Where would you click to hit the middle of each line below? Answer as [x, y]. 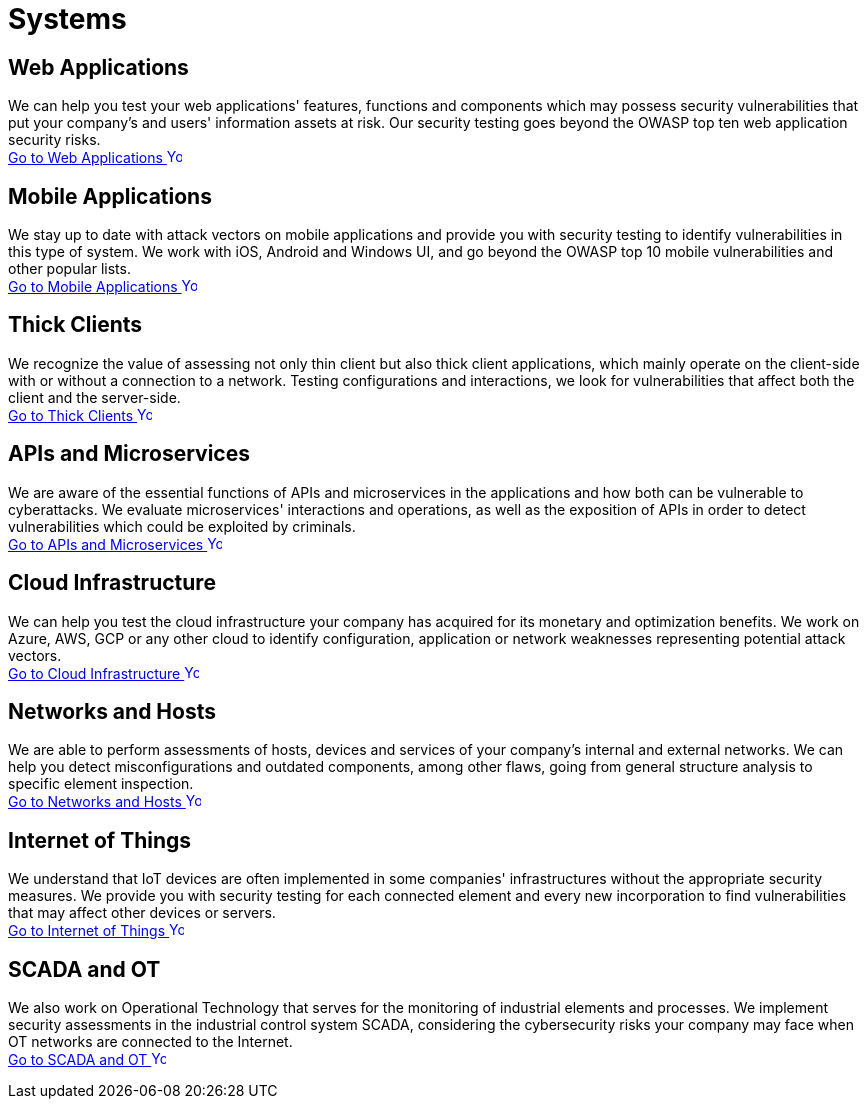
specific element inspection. [101, 784]
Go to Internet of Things [87, 931]
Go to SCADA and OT [78, 1060]
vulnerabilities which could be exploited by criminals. [182, 526]
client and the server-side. [94, 397]
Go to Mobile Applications [93, 287]
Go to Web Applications [85, 158]
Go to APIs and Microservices [106, 544]
